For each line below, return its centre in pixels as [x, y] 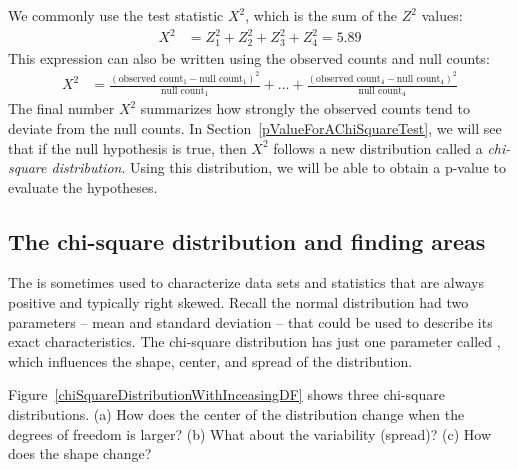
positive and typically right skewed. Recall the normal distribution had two [238, 302]
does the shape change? [80, 453]
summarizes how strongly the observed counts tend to [305, 108]
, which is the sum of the [321, 15]
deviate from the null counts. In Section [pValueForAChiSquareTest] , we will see [255, 127]
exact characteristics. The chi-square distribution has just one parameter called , [254, 341]
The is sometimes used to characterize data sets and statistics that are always [246, 282]
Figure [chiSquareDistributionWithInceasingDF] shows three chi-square [226, 394]
